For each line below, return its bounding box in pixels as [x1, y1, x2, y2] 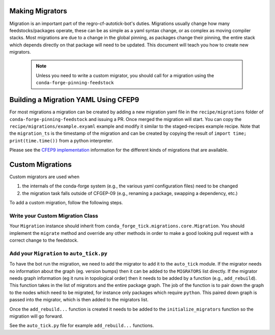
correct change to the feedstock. [9, 237, 79, 244]
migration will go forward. [9, 313, 63, 319]
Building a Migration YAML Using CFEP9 [9, 95, 140, 104]
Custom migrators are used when [9, 174, 80, 180]
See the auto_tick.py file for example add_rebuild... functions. [9, 322, 154, 329]
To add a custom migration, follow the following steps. [9, 200, 123, 206]
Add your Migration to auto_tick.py [9, 250, 108, 257]
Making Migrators [9, 7, 67, 15]
